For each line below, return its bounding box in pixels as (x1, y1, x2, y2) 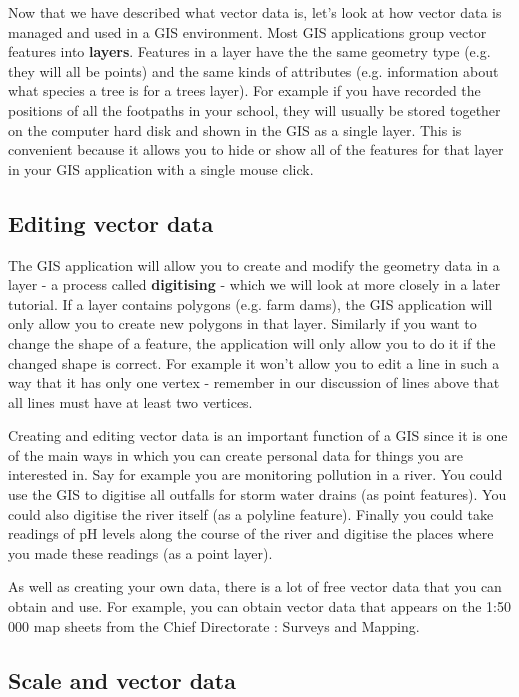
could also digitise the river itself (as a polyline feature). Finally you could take (8, 503, 494, 524)
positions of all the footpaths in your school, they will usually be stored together (8, 99, 501, 120)
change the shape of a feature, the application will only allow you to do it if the (8, 332, 496, 353)
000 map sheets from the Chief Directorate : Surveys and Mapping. (8, 615, 420, 636)
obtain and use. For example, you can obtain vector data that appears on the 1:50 (8, 596, 511, 617)
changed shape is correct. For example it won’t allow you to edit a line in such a (8, 352, 500, 373)
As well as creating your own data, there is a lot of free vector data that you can (8, 576, 502, 597)
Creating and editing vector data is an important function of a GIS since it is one (8, 425, 508, 446)
